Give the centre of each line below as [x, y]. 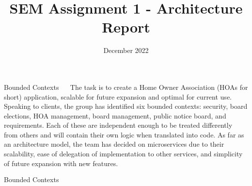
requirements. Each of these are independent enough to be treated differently [118, 125]
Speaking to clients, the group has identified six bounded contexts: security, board [126, 106]
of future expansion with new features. [61, 163]
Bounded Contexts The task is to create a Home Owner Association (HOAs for [126, 87]
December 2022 [126, 50]
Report [126, 27]
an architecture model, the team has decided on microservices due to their [114, 144]
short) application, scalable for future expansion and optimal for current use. [118, 96]
